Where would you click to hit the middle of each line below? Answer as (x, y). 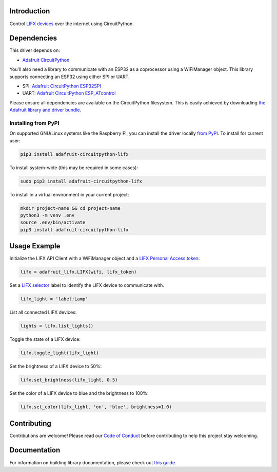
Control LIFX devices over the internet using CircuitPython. (72, 24)
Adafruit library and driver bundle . (45, 110)
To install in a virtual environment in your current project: (69, 194)
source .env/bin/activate (53, 223)
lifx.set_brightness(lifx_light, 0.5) (69, 380)
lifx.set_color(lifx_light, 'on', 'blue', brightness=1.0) (96, 407)
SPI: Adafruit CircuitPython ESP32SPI (62, 86)
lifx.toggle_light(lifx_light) (60, 353)
